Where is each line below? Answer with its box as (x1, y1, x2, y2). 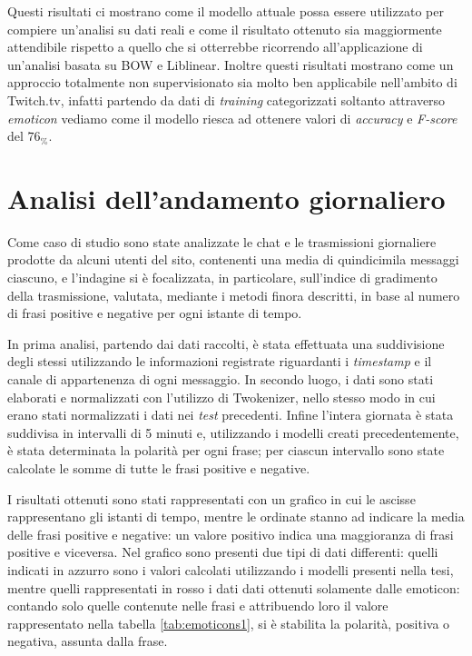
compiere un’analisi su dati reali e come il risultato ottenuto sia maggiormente (7, 19, 442, 38)
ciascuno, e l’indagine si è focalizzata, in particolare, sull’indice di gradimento (7, 268, 438, 287)
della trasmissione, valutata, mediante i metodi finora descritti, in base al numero (7, 285, 460, 304)
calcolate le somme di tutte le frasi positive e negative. (7, 459, 310, 477)
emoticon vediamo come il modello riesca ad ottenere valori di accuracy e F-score (7, 108, 457, 127)
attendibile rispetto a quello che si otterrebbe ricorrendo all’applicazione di (7, 37, 423, 56)
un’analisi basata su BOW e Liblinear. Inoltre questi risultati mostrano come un (7, 55, 454, 74)
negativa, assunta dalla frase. (7, 631, 168, 651)
